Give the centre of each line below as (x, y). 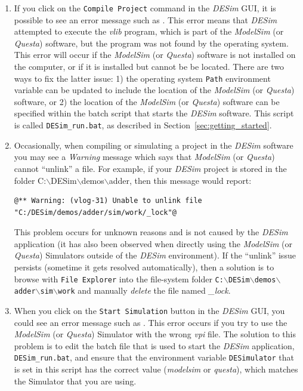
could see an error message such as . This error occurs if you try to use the (151, 322)
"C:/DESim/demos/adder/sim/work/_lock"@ (95, 212)
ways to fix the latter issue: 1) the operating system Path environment (142, 78)
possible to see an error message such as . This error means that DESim (146, 19)
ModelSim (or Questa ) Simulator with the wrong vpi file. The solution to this (155, 334)
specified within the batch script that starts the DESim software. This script (154, 113)
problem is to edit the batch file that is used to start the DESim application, (154, 345)
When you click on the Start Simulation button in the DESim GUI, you (149, 310)
